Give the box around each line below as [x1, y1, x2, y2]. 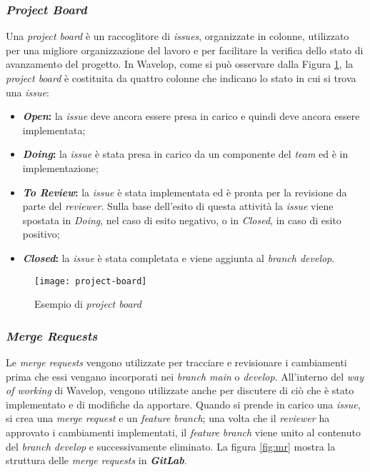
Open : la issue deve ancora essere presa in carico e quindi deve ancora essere [22, 109, 360, 124]
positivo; [22, 226, 60, 241]
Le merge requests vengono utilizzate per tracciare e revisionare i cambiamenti [6, 355, 347, 369]
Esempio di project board [34, 296, 141, 311]
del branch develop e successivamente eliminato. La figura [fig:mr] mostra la [6, 438, 336, 453]
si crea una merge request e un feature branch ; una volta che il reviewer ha [6, 411, 330, 426]
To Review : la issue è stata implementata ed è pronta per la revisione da [22, 184, 347, 199]
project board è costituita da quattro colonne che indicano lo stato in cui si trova [6, 71, 356, 85]
